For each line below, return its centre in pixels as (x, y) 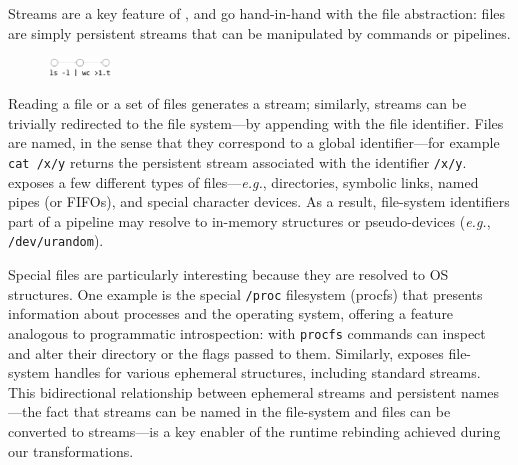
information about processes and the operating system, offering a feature (231, 313)
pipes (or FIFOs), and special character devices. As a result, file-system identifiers (259, 201)
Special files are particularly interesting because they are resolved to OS (228, 274)
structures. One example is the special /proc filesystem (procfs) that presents (245, 293)
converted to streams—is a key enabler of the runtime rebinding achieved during (254, 430)
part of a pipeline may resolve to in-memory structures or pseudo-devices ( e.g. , (249, 220)
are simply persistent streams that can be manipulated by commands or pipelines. (259, 32)
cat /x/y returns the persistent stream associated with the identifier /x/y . (237, 161)
